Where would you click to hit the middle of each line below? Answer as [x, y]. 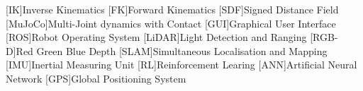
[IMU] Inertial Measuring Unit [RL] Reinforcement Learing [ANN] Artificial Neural [181, 65]
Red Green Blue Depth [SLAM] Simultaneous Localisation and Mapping [172, 50]
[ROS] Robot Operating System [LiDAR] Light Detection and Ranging [156, 37]
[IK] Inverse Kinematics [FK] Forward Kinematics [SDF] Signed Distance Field [172, 9]
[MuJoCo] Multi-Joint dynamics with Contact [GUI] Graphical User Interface [171, 23]
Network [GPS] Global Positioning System [96, 78]
